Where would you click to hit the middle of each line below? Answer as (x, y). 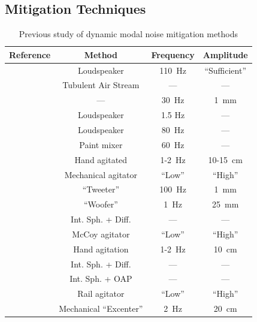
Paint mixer (101, 144)
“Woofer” (101, 204)
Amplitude (225, 54)
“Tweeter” (101, 189)
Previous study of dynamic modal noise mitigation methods (128, 34)
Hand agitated (101, 159)
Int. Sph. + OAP (101, 279)
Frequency (173, 54)
